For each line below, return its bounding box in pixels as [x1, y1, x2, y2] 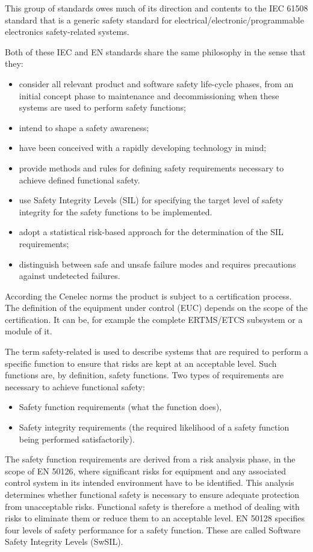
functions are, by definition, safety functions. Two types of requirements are [5, 369, 284, 381]
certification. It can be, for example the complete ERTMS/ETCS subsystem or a [5, 313, 303, 325]
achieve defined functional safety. [19, 173, 140, 186]
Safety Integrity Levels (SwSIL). [5, 535, 123, 548]
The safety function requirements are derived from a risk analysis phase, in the [5, 453, 296, 465]
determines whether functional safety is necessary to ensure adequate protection [5, 488, 300, 500]
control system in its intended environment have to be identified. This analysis [5, 476, 294, 489]
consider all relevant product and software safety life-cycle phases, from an [19, 77, 294, 90]
